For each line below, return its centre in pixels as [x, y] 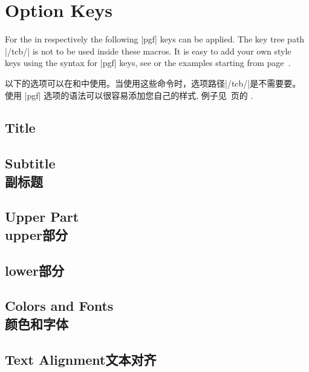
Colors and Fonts [59, 306]
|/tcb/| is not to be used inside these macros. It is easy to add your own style [148, 51]
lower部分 [34, 270]
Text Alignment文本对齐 [81, 359]
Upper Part [42, 217]
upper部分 [36, 234]
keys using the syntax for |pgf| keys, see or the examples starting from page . [148, 63]
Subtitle [30, 163]
